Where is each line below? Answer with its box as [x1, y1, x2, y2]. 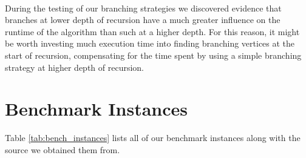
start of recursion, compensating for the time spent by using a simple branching [5, 48, 302, 61]
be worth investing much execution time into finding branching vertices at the [5, 37, 295, 50]
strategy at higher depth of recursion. [5, 61, 144, 73]
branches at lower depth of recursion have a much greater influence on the [5, 13, 280, 26]
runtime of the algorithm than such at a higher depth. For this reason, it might [5, 25, 300, 38]
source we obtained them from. [5, 143, 120, 156]
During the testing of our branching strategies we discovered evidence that [5, 1, 282, 14]
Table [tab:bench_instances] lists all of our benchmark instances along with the [5, 131, 301, 144]
